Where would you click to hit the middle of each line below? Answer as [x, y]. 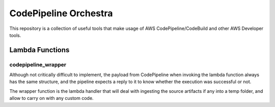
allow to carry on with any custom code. [51, 98]
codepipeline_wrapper [38, 64]
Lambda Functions [39, 50]
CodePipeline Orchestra [61, 13]
